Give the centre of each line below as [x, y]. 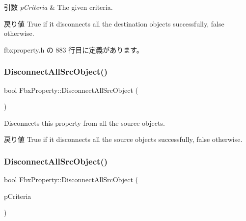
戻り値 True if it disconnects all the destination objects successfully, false [114, 23]
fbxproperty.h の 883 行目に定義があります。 [74, 49]
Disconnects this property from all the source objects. [84, 123]
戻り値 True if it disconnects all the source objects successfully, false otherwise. [123, 139]
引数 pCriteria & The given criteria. [58, 7]
